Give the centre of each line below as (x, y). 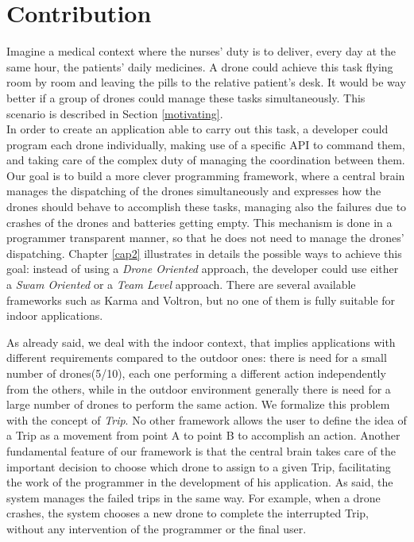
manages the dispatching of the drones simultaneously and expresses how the (194, 191)
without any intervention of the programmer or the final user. (157, 528)
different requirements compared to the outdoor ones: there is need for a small (197, 357)
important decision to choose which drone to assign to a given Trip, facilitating (199, 466)
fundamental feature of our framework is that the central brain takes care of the (201, 450)
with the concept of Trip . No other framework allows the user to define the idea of (207, 419)
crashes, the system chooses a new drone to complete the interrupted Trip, (188, 513)
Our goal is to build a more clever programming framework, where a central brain (206, 175)
